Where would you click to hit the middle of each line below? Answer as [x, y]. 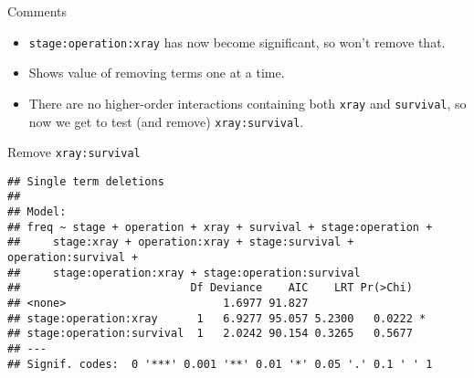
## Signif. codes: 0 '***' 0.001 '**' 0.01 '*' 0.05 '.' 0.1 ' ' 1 [220, 364]
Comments [37, 11]
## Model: [37, 212]
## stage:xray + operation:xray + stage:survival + [181, 242]
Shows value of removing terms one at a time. [157, 73]
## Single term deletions [86, 181]
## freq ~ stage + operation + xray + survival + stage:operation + [220, 227]
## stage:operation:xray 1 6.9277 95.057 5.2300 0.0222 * [217, 318]
